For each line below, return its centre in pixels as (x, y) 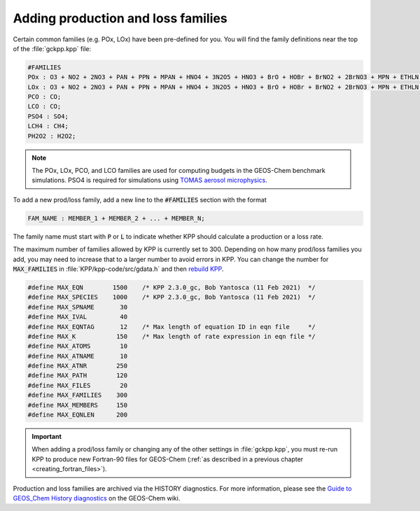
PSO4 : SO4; (48, 116)
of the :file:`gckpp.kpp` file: (52, 48)
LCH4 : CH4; (48, 126)
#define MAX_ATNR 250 (78, 366)
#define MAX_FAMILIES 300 (78, 395)
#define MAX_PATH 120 (78, 376)
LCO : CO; (44, 106)
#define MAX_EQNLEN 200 (78, 415)
